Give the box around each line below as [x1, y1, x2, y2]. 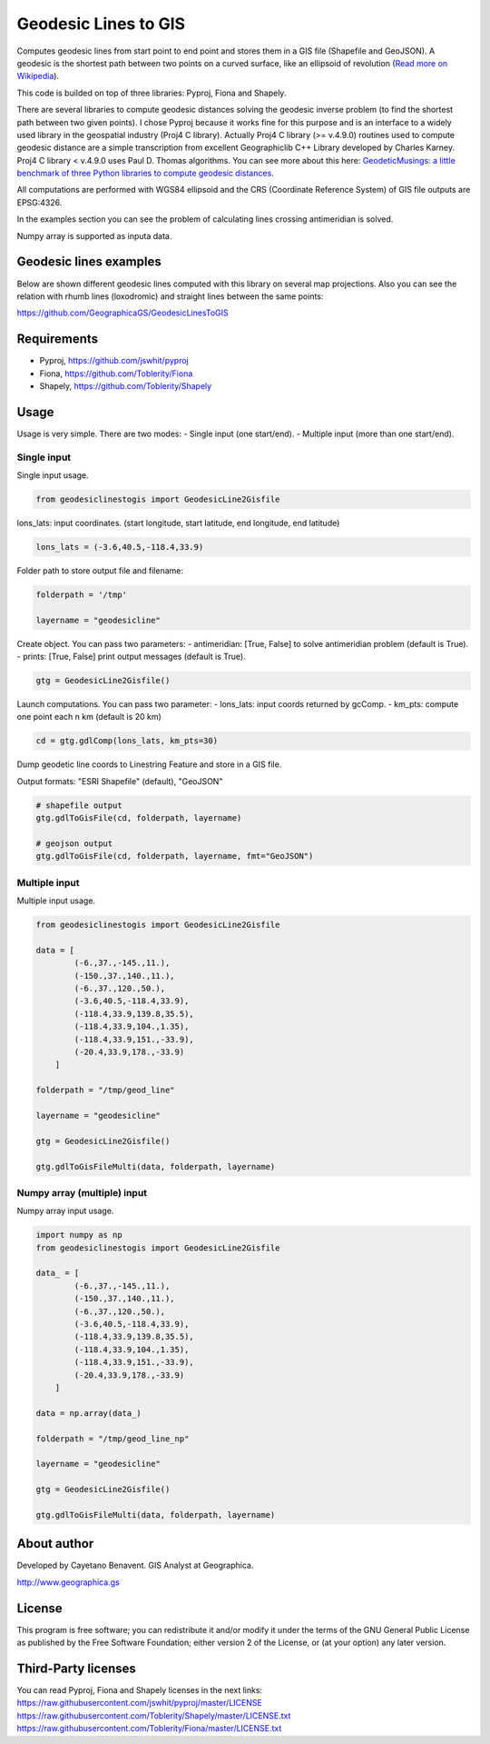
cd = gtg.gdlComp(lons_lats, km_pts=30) [35, 736, 218, 746]
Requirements [16, 332, 99, 347]
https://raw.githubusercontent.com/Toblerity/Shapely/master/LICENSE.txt [16, 1709, 291, 1721]
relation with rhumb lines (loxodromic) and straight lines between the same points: [16, 291, 324, 302]
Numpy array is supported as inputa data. [16, 230, 172, 241]
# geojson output [35, 839, 113, 849]
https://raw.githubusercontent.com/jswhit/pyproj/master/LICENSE [16, 1698, 262, 1709]
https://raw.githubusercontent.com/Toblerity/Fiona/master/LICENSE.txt [16, 1723, 282, 1734]
